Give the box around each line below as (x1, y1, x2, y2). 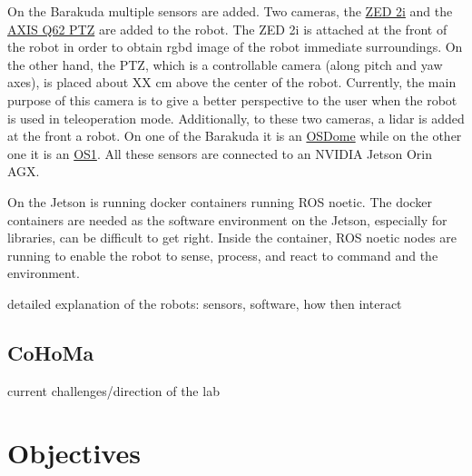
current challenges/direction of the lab (7, 381, 220, 400)
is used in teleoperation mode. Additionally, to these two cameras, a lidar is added (7, 108, 465, 127)
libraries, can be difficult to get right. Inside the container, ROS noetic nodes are (7, 228, 457, 247)
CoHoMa (7, 338, 94, 366)
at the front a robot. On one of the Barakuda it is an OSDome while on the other (7, 126, 462, 145)
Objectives (7, 434, 141, 471)
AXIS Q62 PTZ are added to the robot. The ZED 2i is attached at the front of (7, 19, 447, 38)
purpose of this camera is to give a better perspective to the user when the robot (7, 90, 457, 109)
